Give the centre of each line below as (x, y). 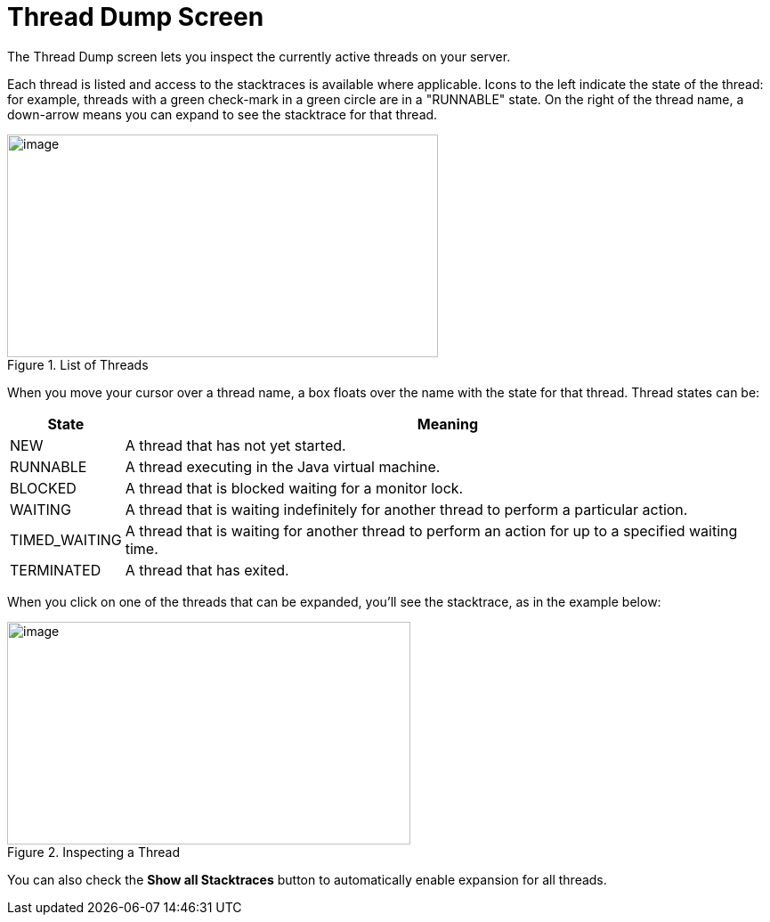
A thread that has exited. (207, 570)
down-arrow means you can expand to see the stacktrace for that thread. (223, 114)
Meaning (447, 424)
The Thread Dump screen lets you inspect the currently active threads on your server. (259, 56)
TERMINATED (56, 570)
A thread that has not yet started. (235, 445)
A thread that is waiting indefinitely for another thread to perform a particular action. (406, 509)
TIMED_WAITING (66, 539)
